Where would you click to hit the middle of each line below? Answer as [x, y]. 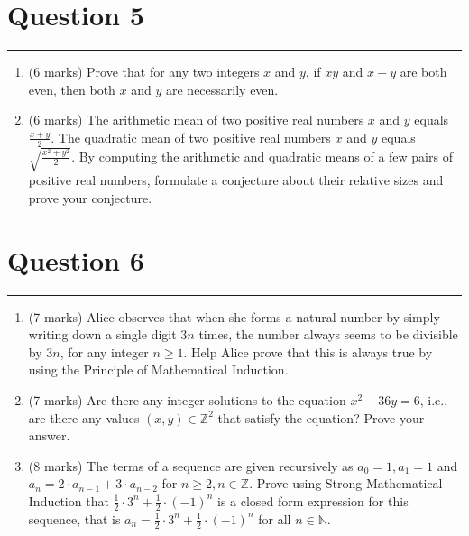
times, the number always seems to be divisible [328, 334]
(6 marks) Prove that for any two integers [144, 72]
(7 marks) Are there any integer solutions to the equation [187, 399]
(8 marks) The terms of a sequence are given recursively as [191, 465]
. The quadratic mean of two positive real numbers [191, 137]
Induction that [69, 500]
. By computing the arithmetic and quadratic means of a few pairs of [262, 156]
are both [423, 72]
